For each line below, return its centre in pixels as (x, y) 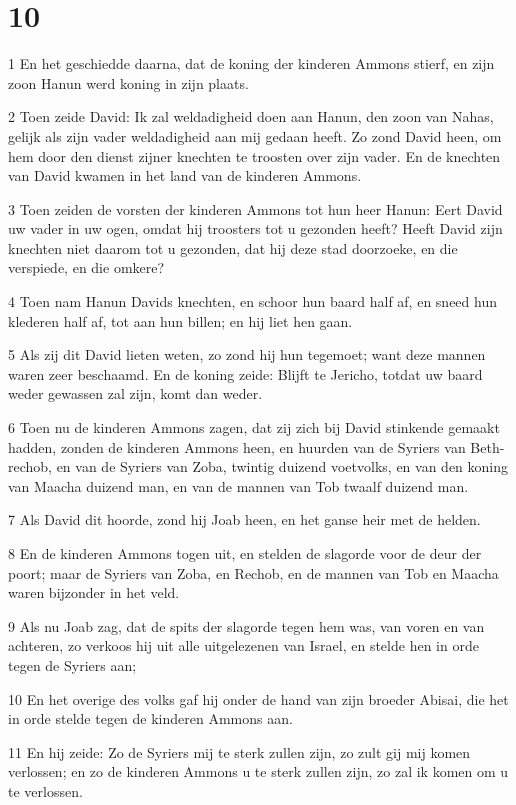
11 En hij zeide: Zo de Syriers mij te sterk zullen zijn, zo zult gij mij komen (239, 751)
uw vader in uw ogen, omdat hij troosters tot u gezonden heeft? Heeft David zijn (255, 228)
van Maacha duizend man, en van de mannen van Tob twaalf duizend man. (238, 485)
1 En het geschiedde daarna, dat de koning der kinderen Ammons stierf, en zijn (251, 63)
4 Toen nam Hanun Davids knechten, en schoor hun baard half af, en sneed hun (252, 301)
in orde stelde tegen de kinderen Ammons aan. (150, 718)
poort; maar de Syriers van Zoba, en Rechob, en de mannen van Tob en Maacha (253, 572)
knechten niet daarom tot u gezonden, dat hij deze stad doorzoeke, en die (233, 247)
